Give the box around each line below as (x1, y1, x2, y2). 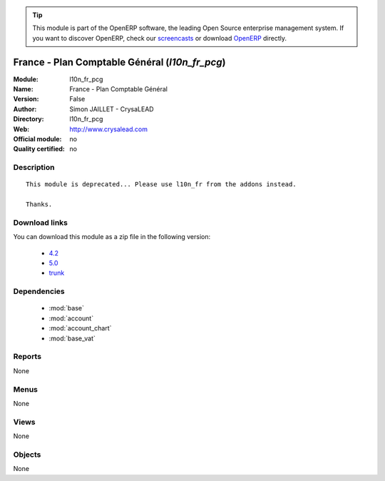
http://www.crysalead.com (69, 125, 148, 133)
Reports (13, 352, 42, 362)
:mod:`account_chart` (48, 324, 112, 333)
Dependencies (13, 286, 66, 296)
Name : (13, 85, 34, 93)
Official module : (13, 135, 62, 143)
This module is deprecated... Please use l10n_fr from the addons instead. (26, 181, 297, 188)
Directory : (13, 115, 44, 123)
